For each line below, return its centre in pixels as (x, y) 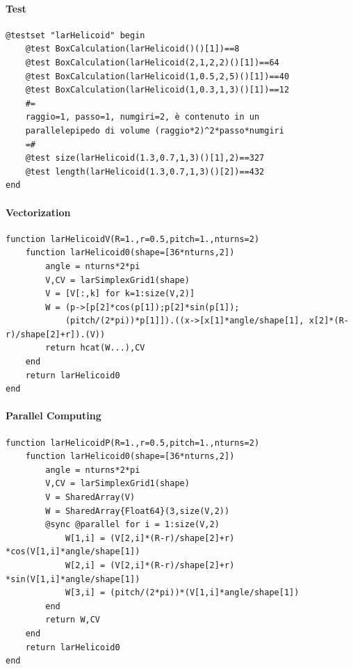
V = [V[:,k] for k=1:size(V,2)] (120, 294)
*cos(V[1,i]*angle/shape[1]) (73, 552)
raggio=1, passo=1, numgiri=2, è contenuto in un (142, 117)
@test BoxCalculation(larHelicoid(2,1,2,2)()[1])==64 (152, 62)
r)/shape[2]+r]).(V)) (56, 334)
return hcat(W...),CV (95, 348)
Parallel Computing (54, 416)
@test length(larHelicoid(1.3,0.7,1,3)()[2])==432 (145, 171)
